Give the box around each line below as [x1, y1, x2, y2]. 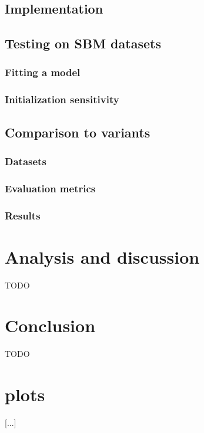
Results [5, 208, 41, 222]
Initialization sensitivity [5, 92, 119, 107]
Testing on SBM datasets [5, 34, 161, 53]
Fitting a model [5, 65, 81, 80]
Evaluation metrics [5, 181, 96, 195]
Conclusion [5, 313, 96, 337]
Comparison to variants [5, 123, 151, 141]
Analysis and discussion [5, 244, 200, 268]
